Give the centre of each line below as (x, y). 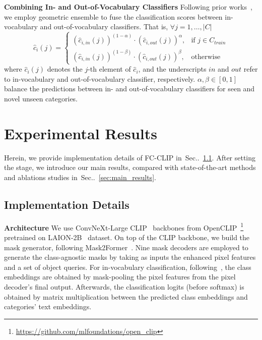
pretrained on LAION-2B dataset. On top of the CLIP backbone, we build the (127, 237)
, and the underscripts (172, 69)
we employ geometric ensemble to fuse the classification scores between (113, 16)
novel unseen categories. (41, 98)
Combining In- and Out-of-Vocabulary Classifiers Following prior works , (128, 7)
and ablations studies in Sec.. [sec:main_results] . (80, 177)
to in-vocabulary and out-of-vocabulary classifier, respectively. (100, 78)
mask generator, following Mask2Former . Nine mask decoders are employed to (126, 247)
